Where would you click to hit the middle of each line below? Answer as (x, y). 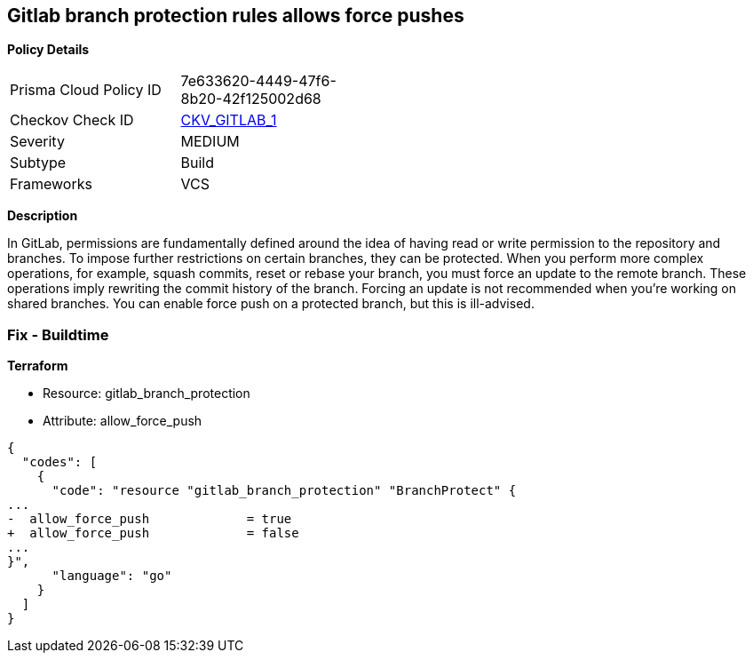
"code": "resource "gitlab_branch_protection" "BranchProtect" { (284, 491)
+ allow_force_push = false (153, 533)
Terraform (38, 366)
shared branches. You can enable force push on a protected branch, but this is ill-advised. (271, 304)
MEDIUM (210, 142)
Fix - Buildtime (58, 334)
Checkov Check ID (72, 120)
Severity (37, 142)
